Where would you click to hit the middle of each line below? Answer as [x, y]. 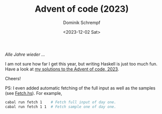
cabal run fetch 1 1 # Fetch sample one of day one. [61, 107]
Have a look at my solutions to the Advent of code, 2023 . [62, 69]
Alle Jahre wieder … [25, 54]
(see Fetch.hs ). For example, [34, 93]
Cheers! [13, 78]
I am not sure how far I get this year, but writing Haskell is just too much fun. [81, 64]
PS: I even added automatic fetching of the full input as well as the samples [80, 88]
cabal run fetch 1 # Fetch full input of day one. [61, 102]
